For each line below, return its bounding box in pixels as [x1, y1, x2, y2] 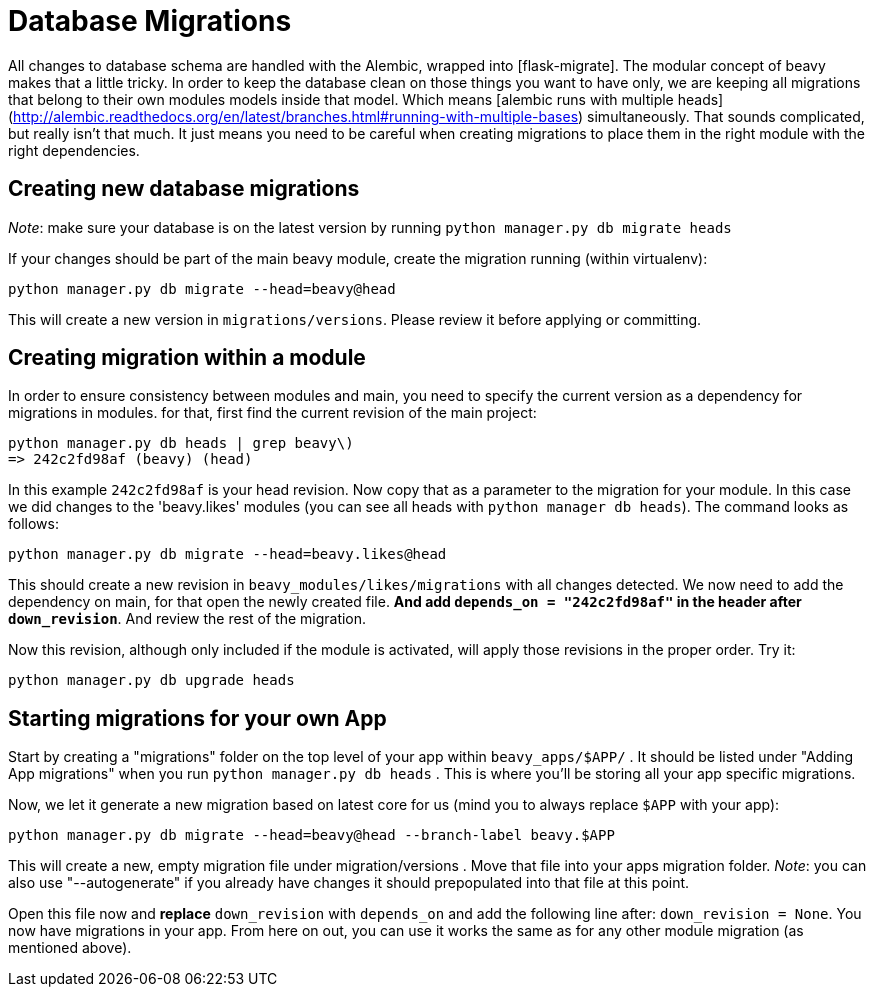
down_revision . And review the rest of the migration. [8, 610, 367, 628]
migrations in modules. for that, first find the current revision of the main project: [8, 404, 537, 422]
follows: [8, 515, 59, 533]
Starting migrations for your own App [8, 705, 387, 731]
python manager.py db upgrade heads [8, 672, 295, 689]
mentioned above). [8, 939, 132, 957]
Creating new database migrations [8, 176, 360, 202]
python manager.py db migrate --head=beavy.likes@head [8, 546, 447, 563]
